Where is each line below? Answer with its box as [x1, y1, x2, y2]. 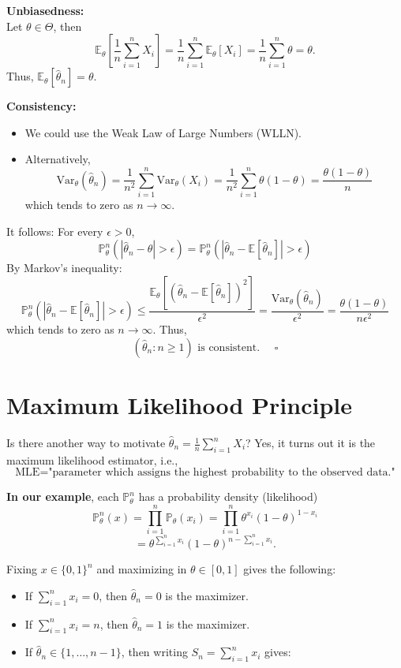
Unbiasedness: [6, 2, 84, 18]
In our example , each [6, 488, 119, 505]
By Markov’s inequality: [6, 259, 122, 276]
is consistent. [197, 341, 260, 353]
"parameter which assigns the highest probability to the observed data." [48, 467, 395, 479]
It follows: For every [6, 222, 103, 239]
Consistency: [6, 98, 77, 114]
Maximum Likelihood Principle [6, 389, 352, 421]
